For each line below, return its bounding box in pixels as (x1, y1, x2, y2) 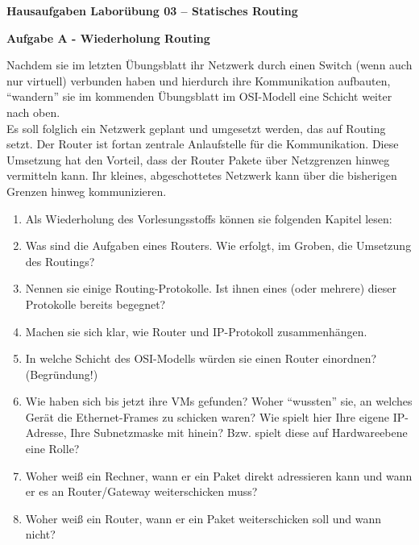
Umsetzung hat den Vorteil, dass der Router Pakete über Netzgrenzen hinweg (6, 151, 390, 168)
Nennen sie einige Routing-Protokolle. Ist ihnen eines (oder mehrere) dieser (25, 280, 396, 297)
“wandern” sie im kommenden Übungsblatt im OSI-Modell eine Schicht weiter (6, 88, 392, 105)
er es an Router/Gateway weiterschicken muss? (25, 483, 258, 500)
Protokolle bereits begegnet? (25, 295, 166, 312)
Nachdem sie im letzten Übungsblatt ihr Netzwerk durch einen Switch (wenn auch (6, 56, 413, 73)
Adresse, (25, 424, 67, 441)
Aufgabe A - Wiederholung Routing (6, 29, 210, 46)
